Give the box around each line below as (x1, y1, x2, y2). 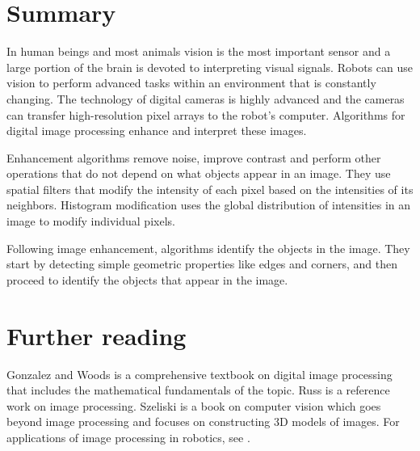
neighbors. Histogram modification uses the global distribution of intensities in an (6, 196, 411, 213)
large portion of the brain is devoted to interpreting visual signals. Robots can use (6, 58, 413, 75)
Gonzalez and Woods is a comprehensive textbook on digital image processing (6, 365, 393, 382)
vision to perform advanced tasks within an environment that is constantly (6, 74, 376, 91)
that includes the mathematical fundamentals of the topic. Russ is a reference (6, 381, 390, 398)
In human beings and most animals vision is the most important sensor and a (6, 43, 391, 60)
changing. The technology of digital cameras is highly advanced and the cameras (6, 90, 405, 107)
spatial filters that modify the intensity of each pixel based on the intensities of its (6, 180, 414, 197)
